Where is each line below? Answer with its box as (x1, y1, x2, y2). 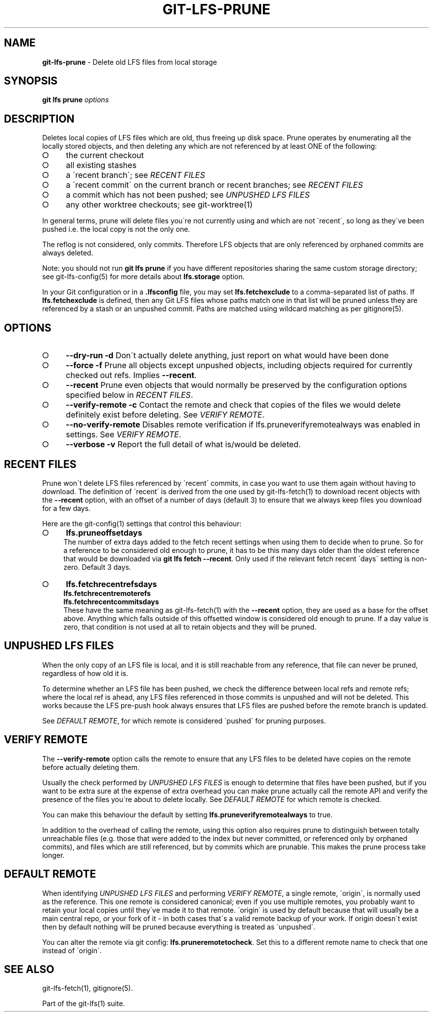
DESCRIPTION (4, 112, 75, 125)
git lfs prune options (42, 95, 109, 104)
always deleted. (42, 249, 93, 257)
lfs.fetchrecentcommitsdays (63, 597, 159, 606)
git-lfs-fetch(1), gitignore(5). (42, 984, 133, 993)
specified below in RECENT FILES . (66, 390, 193, 400)
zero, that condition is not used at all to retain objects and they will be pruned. (63, 622, 317, 631)
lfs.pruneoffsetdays (66, 527, 142, 538)
